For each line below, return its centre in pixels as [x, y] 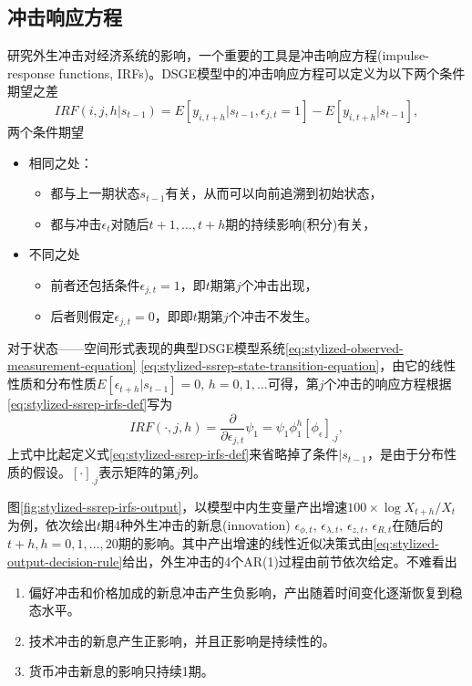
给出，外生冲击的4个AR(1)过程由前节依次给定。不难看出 [290, 561]
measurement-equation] [72, 365]
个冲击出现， [279, 284]
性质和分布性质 [52, 384]
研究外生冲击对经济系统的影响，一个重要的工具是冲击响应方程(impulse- [218, 55]
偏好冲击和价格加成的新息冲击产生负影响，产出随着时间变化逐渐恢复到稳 [246, 592]
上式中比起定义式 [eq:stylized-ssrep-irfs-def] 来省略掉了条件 [173, 454]
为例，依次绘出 [52, 525]
